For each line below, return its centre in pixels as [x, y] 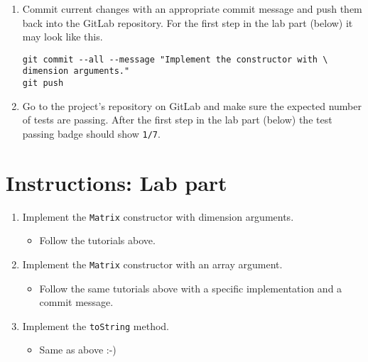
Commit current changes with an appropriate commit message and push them [192, 9]
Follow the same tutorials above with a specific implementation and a [191, 288]
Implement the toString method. [96, 325]
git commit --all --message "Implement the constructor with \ [175, 59]
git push [43, 83]
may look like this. [63, 37]
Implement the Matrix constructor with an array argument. [152, 264]
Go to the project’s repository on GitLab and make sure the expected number [192, 105]
